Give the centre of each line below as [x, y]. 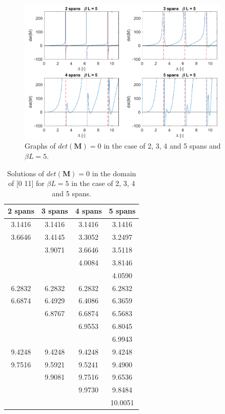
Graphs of [40, 146]
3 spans [55, 211]
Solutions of [26, 173]
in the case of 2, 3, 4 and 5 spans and [162, 146]
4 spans [88, 211]
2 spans [21, 211]
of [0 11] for [26, 183]
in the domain [114, 173]
